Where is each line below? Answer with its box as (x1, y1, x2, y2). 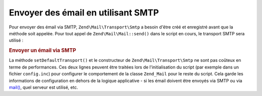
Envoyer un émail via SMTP (9, 47, 76, 54)
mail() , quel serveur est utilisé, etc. (9, 84, 78, 90)
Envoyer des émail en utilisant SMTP (9, 7, 159, 18)
